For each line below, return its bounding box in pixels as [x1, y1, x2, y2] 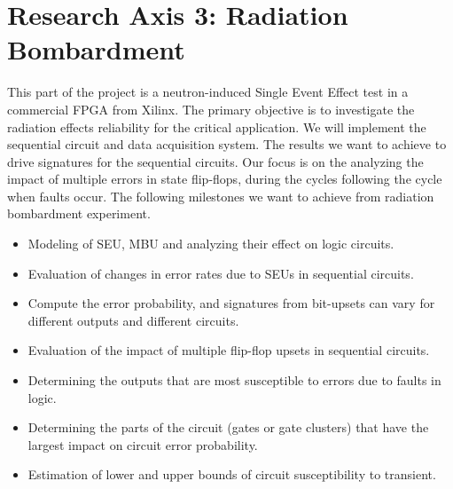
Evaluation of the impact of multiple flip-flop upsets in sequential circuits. [27, 341, 430, 359]
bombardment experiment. [7, 204, 151, 223]
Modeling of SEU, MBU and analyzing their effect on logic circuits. [27, 234, 394, 253]
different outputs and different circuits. [27, 311, 239, 329]
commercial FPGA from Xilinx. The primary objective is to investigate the [7, 99, 415, 118]
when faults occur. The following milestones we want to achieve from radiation [7, 186, 434, 205]
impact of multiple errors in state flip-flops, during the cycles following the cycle [7, 170, 442, 188]
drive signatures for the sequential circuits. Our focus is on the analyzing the [7, 152, 424, 170]
